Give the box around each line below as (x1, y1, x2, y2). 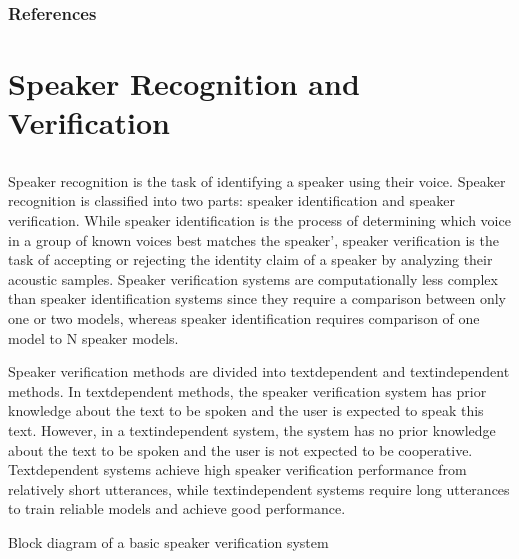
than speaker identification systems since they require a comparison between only (8, 288, 506, 309)
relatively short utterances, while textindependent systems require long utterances (8, 478, 510, 499)
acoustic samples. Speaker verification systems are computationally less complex (8, 268, 498, 289)
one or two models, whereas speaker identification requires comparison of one (8, 307, 480, 328)
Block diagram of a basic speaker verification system (8, 531, 329, 552)
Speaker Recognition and (8, 63, 360, 104)
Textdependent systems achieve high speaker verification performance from (8, 459, 467, 480)
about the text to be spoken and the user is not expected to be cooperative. (8, 439, 473, 460)
